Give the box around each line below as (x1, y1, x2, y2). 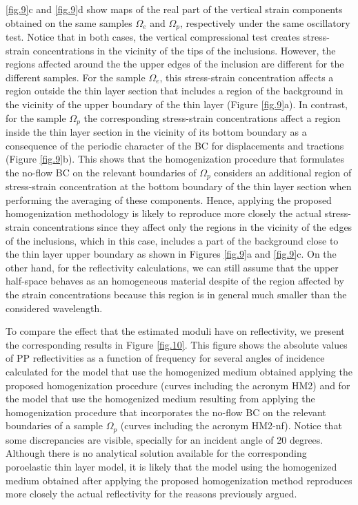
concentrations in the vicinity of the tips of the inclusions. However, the (32, 43, 336, 57)
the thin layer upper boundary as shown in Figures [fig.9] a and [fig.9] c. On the (6, 247, 337, 261)
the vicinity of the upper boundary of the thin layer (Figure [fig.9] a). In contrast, (6, 97, 348, 112)
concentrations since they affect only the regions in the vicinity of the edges (32, 220, 352, 234)
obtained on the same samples (6, 15, 132, 30)
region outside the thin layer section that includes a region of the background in (6, 83, 344, 98)
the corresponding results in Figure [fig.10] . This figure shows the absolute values (6, 337, 348, 351)
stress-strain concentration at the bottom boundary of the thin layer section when (6, 179, 352, 194)
